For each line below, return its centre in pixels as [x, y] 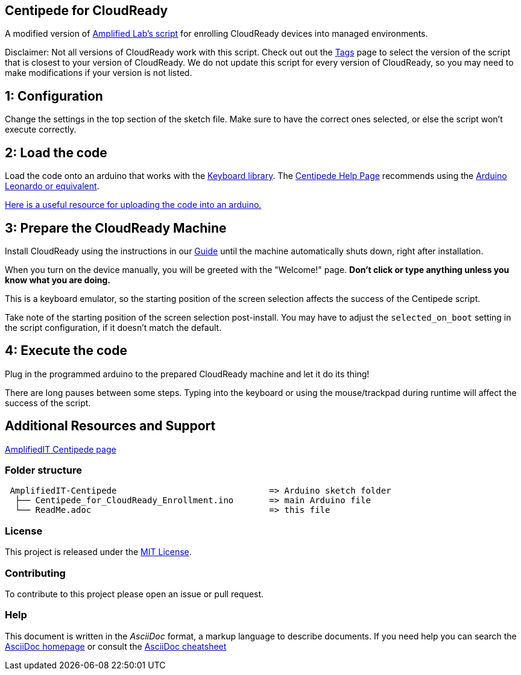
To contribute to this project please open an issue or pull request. [134, 594]
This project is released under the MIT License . [98, 552]
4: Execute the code [66, 351]
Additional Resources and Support [110, 426]
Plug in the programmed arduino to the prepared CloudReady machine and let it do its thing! [187, 374]
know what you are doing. [58, 280]
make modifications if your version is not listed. [99, 73]
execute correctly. [41, 130]
